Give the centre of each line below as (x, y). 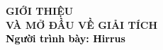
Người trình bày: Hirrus (66, 38)
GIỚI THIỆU (40, 11)
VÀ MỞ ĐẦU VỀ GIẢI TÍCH (82, 24)
